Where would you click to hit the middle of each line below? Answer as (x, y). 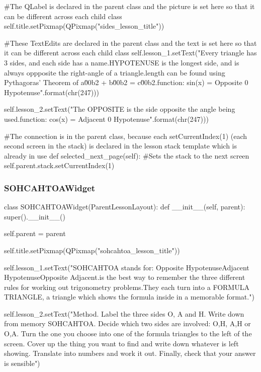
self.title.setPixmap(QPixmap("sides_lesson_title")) (84, 26)
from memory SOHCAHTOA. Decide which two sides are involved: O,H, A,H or (127, 323)
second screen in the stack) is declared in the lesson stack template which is (120, 146)
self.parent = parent (35, 233)
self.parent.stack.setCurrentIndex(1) (59, 165)
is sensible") (22, 363)
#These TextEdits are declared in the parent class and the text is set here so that (130, 43)
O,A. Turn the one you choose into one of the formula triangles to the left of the (128, 333)
